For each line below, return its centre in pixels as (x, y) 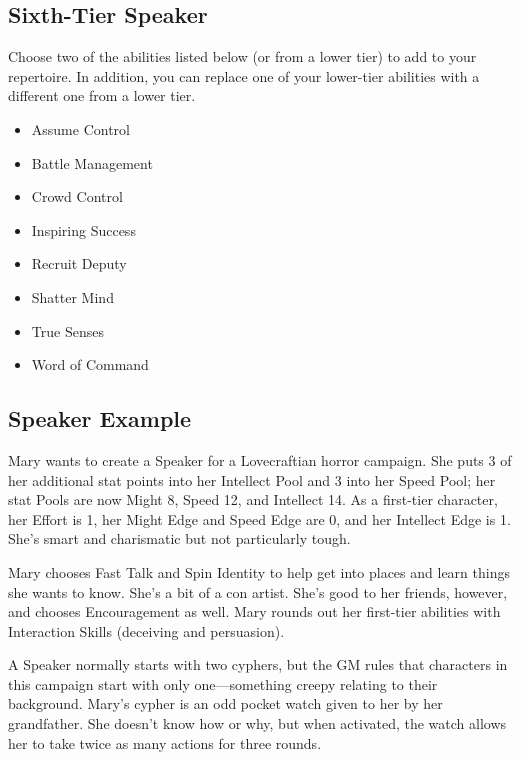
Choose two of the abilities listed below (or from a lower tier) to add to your (242, 56)
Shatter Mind (72, 296)
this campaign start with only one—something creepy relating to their (223, 683)
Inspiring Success (83, 229)
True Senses (67, 330)
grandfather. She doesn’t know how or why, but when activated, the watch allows (257, 723)
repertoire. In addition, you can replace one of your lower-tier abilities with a (244, 75)
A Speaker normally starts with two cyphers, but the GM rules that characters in (258, 664)
